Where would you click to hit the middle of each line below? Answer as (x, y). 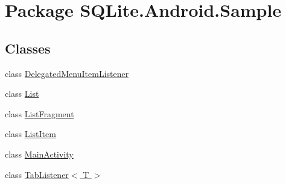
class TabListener (37, 174)
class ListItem (30, 134)
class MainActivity (39, 154)
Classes (28, 48)
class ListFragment (40, 113)
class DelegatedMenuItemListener (67, 73)
